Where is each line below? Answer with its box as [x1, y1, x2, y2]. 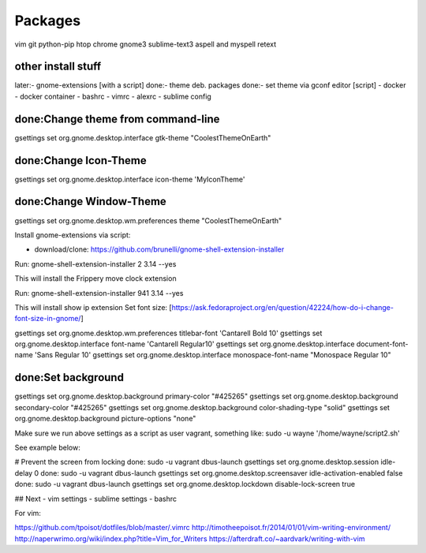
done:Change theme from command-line [14, 112, 220, 125]
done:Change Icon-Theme [14, 154, 148, 167]
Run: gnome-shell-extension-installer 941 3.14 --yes [14, 288, 184, 297]
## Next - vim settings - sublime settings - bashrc [14, 494, 177, 503]
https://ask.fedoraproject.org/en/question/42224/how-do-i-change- [171, 302, 394, 312]
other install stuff [14, 60, 102, 73]
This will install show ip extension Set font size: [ [14, 302, 173, 312]
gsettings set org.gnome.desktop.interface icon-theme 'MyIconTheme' [14, 174, 245, 184]
